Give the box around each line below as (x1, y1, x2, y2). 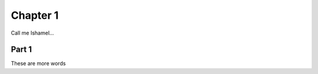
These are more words (11, 60, 66, 67)
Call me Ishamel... (11, 29, 54, 36)
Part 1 (11, 45, 32, 55)
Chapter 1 (11, 9, 59, 22)
